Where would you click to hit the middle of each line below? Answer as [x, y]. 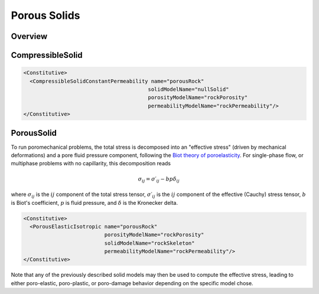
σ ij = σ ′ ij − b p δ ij [159, 179]
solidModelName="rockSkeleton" [149, 243]
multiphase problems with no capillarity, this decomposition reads [91, 164]
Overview [29, 36]
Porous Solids [45, 15]
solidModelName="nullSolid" [188, 89]
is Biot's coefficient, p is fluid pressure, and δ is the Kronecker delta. [95, 202]
